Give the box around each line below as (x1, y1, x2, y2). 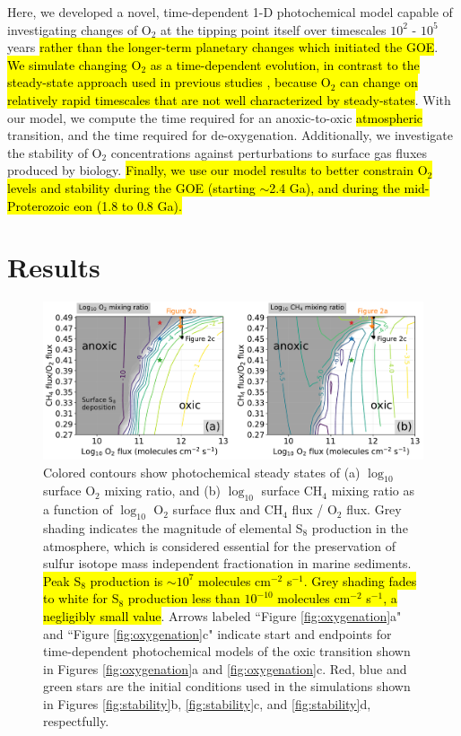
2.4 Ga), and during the (269, 178, 400, 197)
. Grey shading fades (303, 571, 417, 590)
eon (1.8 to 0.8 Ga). (74, 196, 182, 215)
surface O (43, 481, 96, 500)
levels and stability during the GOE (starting (7, 178, 256, 197)
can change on (340, 73, 418, 92)
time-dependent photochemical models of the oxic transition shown (43, 642, 411, 661)
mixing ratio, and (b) (104, 481, 221, 500)
